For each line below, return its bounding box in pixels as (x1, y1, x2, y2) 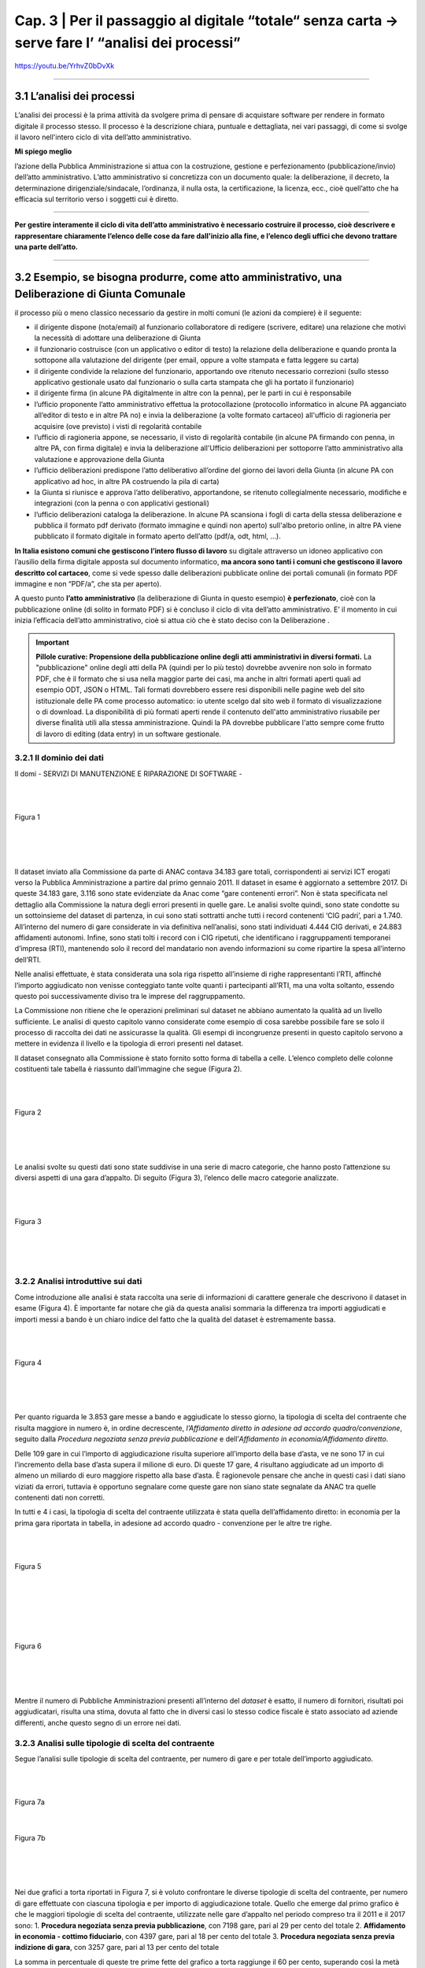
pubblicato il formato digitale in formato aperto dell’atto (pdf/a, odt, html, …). (34, 531, 281, 541)
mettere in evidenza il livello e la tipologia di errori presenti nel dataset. (14, 1039, 244, 1049)
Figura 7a (14, 1797, 45, 1807)
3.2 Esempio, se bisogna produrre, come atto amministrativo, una (14, 270, 342, 283)
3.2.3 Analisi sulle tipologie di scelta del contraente (14, 1737, 216, 1748)
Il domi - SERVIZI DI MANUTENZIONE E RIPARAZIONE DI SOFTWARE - (14, 768, 243, 779)
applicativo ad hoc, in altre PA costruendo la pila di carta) (34, 476, 220, 486)
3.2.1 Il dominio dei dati (14, 753, 104, 764)
